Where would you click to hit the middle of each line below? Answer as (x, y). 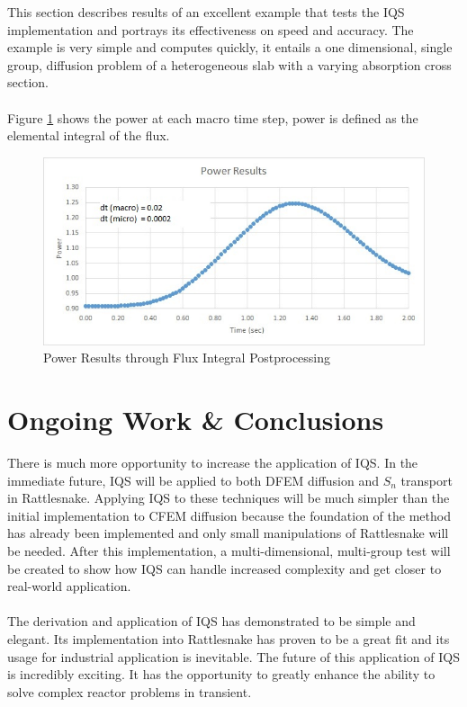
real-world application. (69, 586)
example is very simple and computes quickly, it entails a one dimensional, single (230, 47)
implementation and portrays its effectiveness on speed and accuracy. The (211, 29)
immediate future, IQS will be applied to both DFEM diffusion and (193, 480)
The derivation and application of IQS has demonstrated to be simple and (211, 621)
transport (427, 480)
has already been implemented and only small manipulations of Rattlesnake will (228, 533)
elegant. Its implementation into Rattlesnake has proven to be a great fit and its (229, 638)
